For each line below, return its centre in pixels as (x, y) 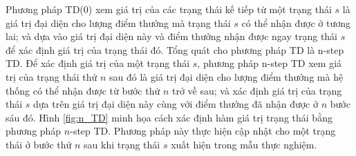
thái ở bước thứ (39, 144)
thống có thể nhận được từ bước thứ (83, 90)
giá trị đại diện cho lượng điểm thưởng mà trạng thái (118, 22)
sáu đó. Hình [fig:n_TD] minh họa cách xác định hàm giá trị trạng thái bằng (169, 117)
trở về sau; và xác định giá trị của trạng (257, 90)
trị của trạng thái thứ (51, 76)
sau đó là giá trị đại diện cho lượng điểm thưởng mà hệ (226, 76)
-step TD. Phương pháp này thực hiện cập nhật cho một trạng (203, 131)
